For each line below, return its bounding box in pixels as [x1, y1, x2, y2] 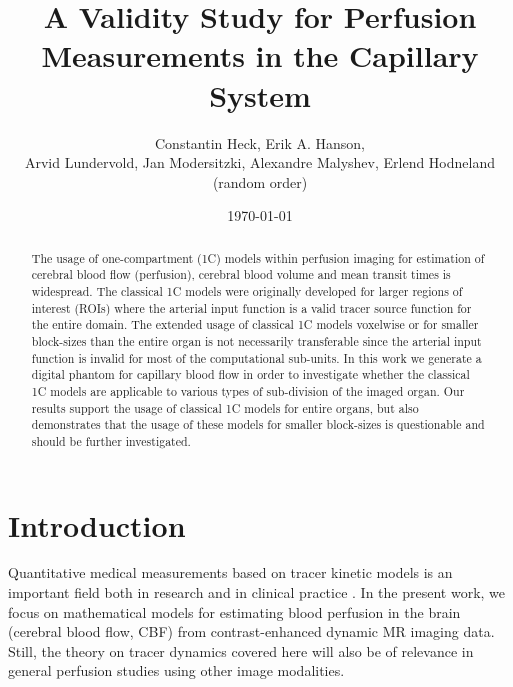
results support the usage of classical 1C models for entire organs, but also [31, 399, 419, 416]
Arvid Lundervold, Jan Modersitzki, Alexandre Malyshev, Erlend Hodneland [24, 152, 496, 173]
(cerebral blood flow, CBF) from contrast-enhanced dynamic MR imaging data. [8, 621, 495, 642]
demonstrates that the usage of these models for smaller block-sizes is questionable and [31, 416, 485, 433]
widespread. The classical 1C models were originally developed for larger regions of [31, 282, 463, 299]
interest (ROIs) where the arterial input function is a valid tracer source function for [31, 299, 472, 316]
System [209, 74, 311, 115]
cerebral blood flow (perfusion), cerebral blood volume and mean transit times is [31, 266, 451, 283]
